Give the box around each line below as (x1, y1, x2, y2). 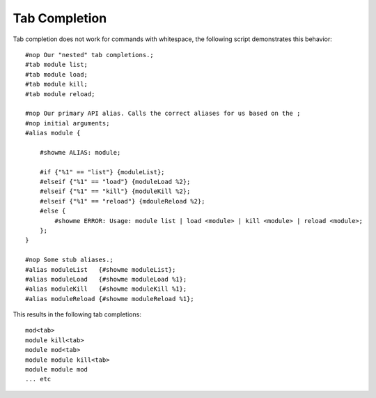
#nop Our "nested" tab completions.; (25, 51, 155, 59)
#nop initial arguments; (25, 119, 110, 127)
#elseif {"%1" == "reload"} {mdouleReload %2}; (39, 197, 205, 205)
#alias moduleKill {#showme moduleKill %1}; (25, 285, 187, 293)
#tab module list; (25, 61, 88, 69)
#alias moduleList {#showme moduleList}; (25, 266, 176, 273)
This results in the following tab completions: (13, 310, 142, 319)
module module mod (25, 366, 88, 374)
